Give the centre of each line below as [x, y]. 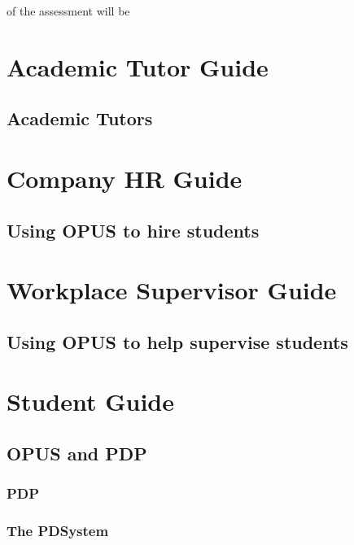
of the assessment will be [68, 11]
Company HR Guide [125, 178]
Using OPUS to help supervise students [177, 341]
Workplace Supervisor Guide [172, 290]
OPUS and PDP [77, 453]
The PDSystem [58, 530]
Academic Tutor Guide [138, 66]
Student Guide [90, 401]
